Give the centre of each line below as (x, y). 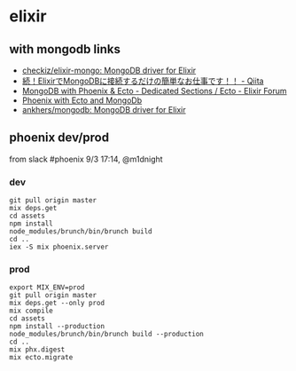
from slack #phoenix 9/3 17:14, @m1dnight (86, 159)
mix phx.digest (37, 350)
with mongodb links (65, 49)
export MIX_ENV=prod (47, 288)
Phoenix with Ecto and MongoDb (82, 100)
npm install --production (57, 327)
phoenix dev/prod (59, 138)
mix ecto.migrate (41, 358)
